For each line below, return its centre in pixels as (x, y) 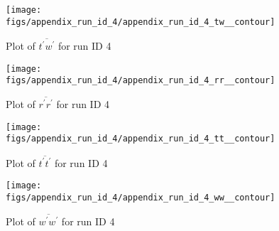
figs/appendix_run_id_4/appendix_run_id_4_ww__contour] (141, 198)
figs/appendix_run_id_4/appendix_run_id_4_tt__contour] (141, 139)
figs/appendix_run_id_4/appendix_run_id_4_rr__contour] (141, 81)
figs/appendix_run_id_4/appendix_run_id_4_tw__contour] (141, 22)
